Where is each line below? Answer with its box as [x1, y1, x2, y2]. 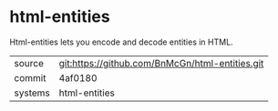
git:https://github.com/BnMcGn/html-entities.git [58, 56, 264, 69]
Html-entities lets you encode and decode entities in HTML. [9, 36, 234, 47]
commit [14, 71, 46, 84]
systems [14, 86, 50, 99]
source [14, 56, 44, 69]
